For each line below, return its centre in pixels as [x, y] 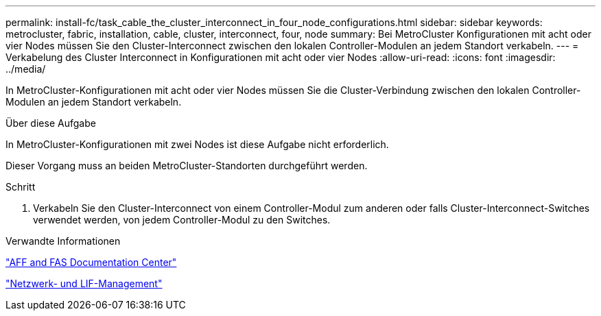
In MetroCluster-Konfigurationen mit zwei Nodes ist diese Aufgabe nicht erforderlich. [197, 144]
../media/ [26, 69]
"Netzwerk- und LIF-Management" [84, 283]
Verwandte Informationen [63, 241]
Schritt [21, 187]
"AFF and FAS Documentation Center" [91, 262]
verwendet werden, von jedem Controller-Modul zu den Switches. [182, 220]
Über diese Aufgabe [51, 123]
